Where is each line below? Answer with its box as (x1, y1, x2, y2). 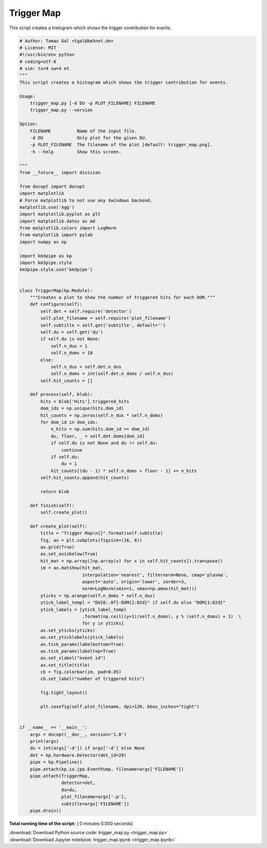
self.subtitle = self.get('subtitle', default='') (40, 322, 166, 328)
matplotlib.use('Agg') (19, 204, 75, 210)
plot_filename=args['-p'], (61, 794, 127, 800)
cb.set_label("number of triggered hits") (40, 676, 145, 681)
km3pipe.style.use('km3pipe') (19, 267, 93, 273)
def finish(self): (30, 503, 75, 508)
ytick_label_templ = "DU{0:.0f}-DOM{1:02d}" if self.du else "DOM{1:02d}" (40, 600, 226, 606)
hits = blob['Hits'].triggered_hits (40, 398, 130, 404)
